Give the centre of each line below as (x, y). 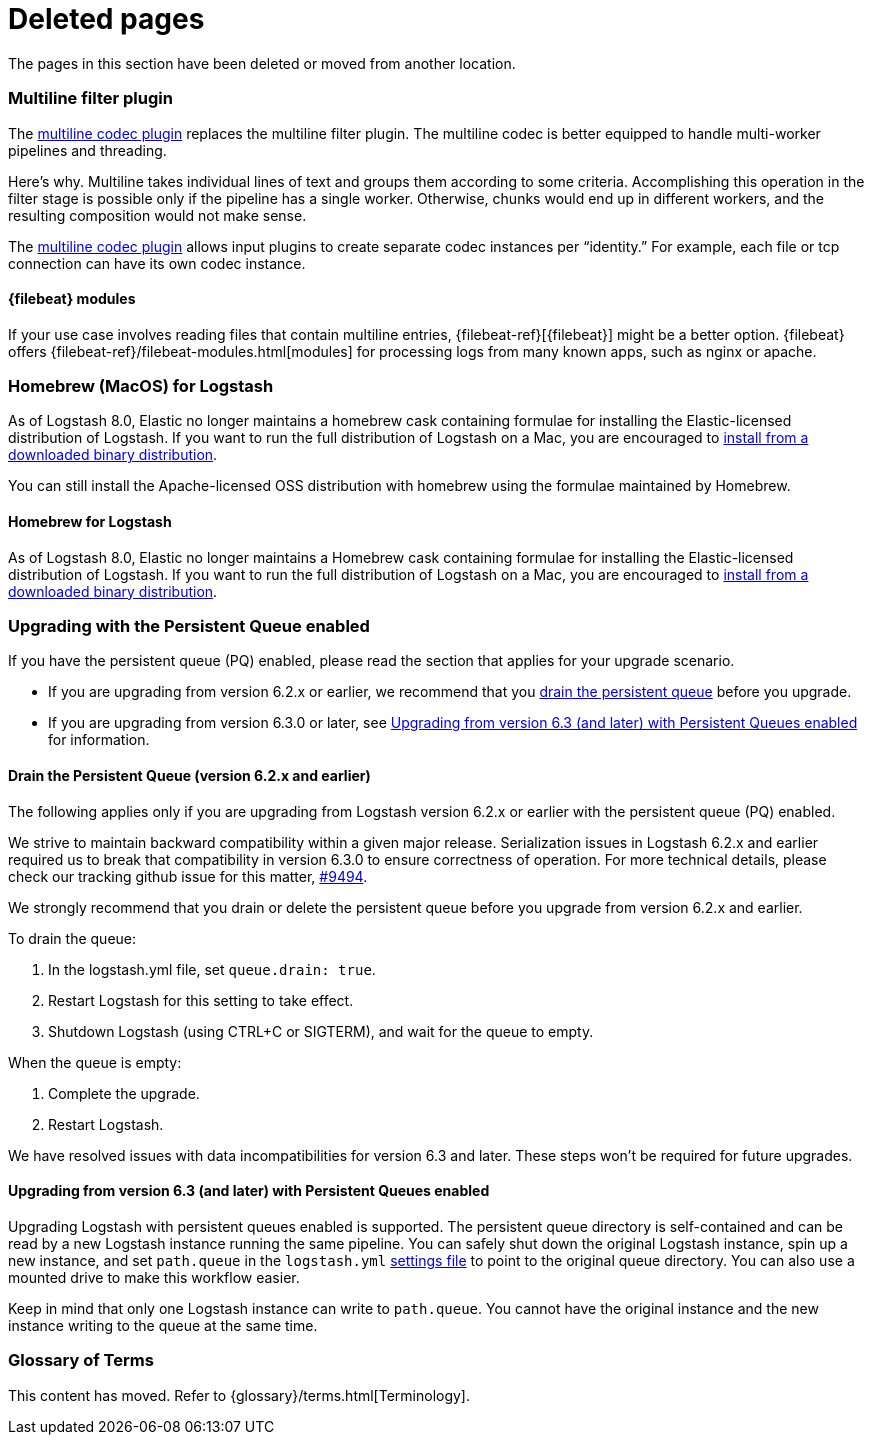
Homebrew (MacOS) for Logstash (141, 386)
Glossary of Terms (81, 1360)
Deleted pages (106, 19)
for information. (99, 740)
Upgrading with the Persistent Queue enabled (189, 626)
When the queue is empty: (95, 1062)
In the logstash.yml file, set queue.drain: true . (212, 969)
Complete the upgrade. (124, 1093)
